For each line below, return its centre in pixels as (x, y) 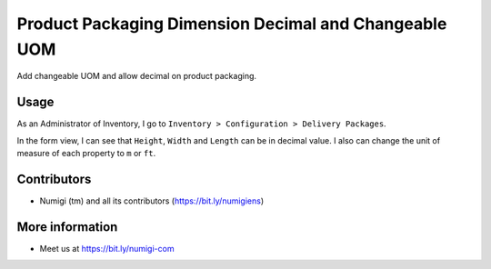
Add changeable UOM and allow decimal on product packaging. (137, 76)
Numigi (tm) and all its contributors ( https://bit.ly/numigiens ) (152, 201)
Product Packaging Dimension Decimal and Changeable (232, 24)
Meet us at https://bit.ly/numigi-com (107, 248)
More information (67, 227)
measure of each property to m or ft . (86, 154)
